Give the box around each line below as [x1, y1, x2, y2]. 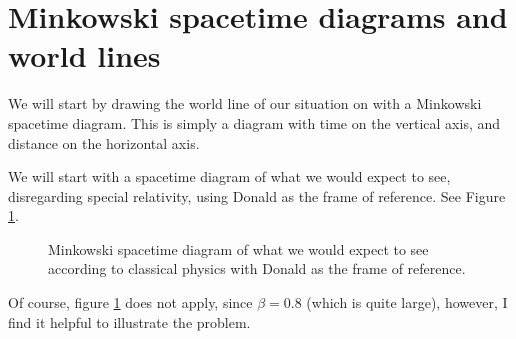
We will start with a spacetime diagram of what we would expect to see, [8, 166, 451, 187]
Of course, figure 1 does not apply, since [8, 292, 253, 313]
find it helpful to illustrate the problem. [8, 311, 251, 332]
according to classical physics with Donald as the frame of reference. [48, 258, 466, 279]
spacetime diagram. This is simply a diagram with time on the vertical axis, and [8, 112, 501, 133]
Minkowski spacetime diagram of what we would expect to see [48, 238, 429, 259]
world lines [8, 35, 161, 76]
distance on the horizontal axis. [8, 132, 200, 153]
